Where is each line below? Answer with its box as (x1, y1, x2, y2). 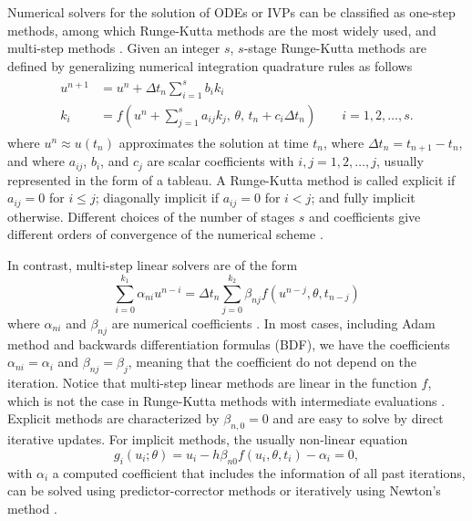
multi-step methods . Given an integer (7, 38, 221, 57)
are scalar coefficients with (147, 151, 294, 171)
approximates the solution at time (118, 132, 309, 151)
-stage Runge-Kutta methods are (243, 38, 426, 57)
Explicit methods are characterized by (7, 409, 220, 428)
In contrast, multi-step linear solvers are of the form (7, 255, 298, 274)
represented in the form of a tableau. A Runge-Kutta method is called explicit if (7, 170, 456, 189)
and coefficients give (309, 206, 421, 225)
